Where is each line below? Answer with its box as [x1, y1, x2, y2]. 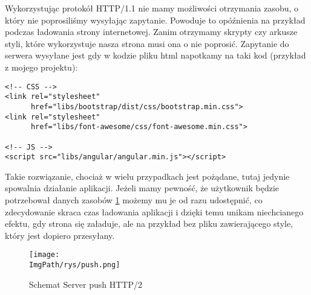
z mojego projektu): [5, 60, 78, 73]
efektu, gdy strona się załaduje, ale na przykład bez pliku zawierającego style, [5, 217, 293, 230]
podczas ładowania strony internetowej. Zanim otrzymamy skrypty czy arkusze [5, 25, 298, 38]
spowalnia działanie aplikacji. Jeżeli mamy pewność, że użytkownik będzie [5, 182, 280, 194]
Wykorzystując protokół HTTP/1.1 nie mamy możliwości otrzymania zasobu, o [5, 2, 299, 14]
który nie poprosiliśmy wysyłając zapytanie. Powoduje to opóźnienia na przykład [5, 13, 306, 26]
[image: [29, 250, 60, 259]
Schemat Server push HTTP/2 [29, 278, 143, 290]
